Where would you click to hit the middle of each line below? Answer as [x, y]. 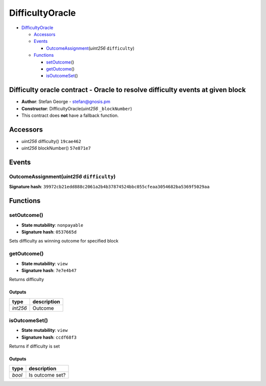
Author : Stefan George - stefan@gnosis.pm [66, 102]
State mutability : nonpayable [52, 225]
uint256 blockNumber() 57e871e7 [56, 148]
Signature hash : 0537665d [49, 232]
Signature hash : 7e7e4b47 [49, 270]
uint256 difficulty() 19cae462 [51, 141]
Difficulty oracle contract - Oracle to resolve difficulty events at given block [128, 90]
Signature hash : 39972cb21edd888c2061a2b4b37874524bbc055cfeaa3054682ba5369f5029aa [109, 187]
